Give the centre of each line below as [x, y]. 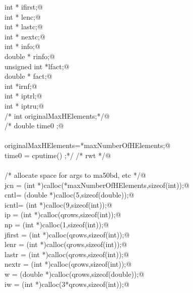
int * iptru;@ [24, 105]
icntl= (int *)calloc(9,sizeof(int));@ [58, 204]
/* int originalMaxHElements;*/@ [57, 115]
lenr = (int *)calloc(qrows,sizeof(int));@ [66, 244]
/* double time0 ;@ [34, 126]
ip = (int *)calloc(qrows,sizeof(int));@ [63, 214]
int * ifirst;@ [24, 7]
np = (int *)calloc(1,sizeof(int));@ [57, 225]
